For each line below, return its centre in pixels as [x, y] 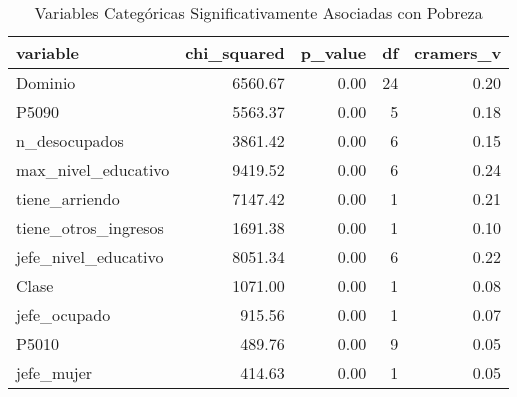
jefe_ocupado [63, 314]
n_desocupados [70, 140]
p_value [333, 52]
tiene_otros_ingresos [90, 227]
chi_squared [235, 52]
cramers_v [458, 52]
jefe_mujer [54, 372]
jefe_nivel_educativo [90, 256]
